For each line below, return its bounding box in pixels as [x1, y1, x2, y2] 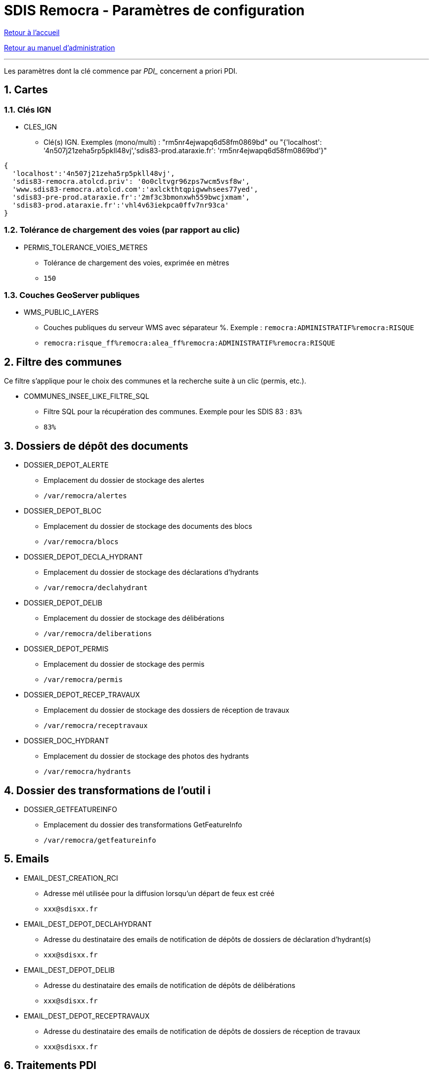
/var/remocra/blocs [43, 538, 119, 546]
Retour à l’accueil [4, 28, 60, 37]
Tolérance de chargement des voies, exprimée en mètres [43, 258, 229, 267]
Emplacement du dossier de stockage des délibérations [43, 614, 224, 623]
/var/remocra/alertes [43, 492, 127, 500]
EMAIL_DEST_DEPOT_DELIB [24, 965, 115, 974]
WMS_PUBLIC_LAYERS [24, 308, 99, 317]
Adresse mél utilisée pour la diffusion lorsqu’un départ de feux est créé [43, 889, 275, 898]
